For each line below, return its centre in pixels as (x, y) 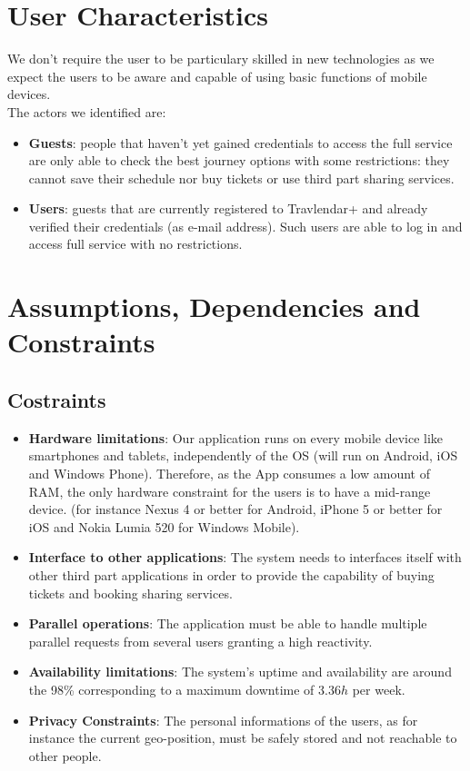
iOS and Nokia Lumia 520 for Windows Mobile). (164, 526)
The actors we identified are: (87, 111)
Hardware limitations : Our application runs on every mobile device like (236, 437)
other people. (65, 755)
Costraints (57, 400)
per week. (379, 689)
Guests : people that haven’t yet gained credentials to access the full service (240, 142)
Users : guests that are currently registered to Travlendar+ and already (228, 208)
